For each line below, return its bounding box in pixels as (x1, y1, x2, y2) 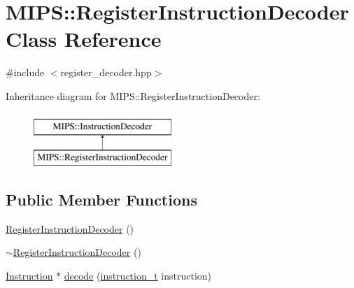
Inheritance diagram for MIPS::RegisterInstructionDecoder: (6, 88, 260, 103)
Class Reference (6, 24, 162, 53)
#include (6, 65, 45, 80)
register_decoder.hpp (60, 65, 152, 80)
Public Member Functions (6, 189, 197, 210)
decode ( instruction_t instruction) (64, 268, 212, 283)
